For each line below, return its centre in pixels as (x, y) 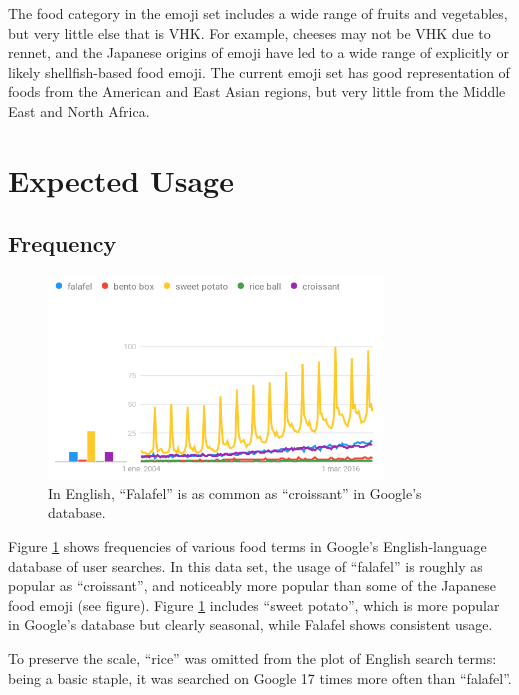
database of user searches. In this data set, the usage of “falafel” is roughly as (245, 565)
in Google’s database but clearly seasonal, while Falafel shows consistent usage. (250, 624)
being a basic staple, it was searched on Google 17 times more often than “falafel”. (260, 677)
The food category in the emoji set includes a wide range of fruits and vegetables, (258, 13)
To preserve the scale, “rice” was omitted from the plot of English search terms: (252, 658)
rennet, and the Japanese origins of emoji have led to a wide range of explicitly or (259, 52)
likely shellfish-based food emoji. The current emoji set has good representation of (259, 71)
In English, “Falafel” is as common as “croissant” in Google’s (235, 492)
